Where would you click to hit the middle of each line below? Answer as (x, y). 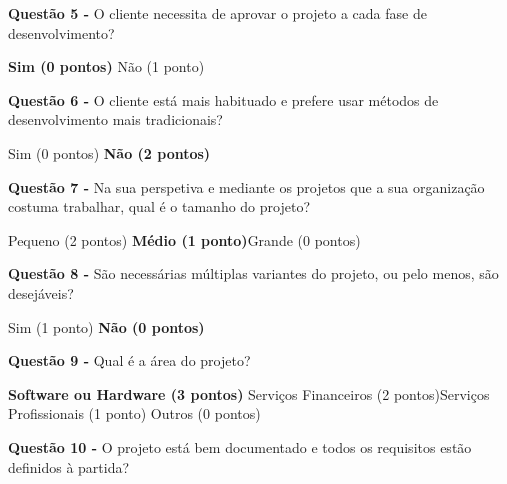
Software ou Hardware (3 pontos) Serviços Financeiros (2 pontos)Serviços (249, 393)
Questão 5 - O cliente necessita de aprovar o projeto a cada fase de (217, 13)
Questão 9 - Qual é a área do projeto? (129, 360)
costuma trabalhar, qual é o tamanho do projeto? (159, 206)
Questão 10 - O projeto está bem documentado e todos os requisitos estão (240, 446)
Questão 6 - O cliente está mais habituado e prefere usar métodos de (223, 99)
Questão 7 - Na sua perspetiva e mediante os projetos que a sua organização (246, 186)
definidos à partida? (69, 466)
